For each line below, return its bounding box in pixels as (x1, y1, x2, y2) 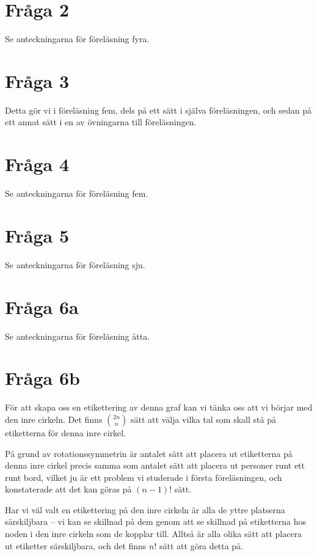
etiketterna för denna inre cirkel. (5, 426, 126, 439)
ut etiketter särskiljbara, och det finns (5, 539, 147, 552)
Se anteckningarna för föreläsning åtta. (5, 329, 150, 342)
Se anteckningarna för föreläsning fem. (5, 187, 148, 200)
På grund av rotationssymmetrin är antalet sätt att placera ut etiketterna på (5, 447, 293, 459)
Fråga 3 (5, 68, 70, 93)
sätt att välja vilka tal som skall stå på (131, 412, 276, 425)
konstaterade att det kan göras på (5, 483, 132, 496)
